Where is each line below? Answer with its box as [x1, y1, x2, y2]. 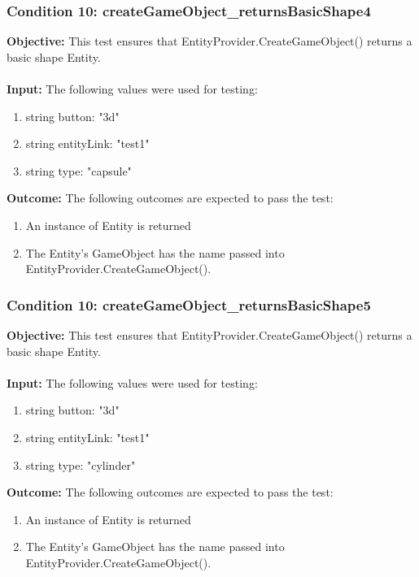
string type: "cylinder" [25, 456, 136, 473]
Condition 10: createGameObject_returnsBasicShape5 [7, 294, 371, 315]
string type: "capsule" [25, 162, 132, 179]
